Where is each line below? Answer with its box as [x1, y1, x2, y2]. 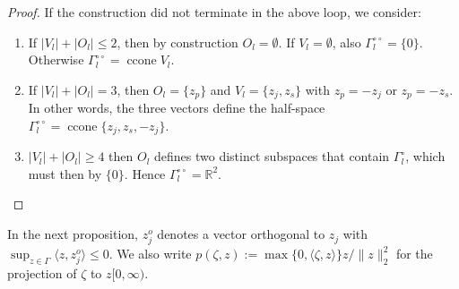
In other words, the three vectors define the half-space [28, 98, 325, 117]
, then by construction [117, 32, 238, 51]
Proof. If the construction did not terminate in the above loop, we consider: [7, 3, 421, 21]
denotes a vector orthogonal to [157, 225, 325, 243]
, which [405, 147, 446, 166]
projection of [7, 264, 77, 283]
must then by [28, 164, 102, 183]
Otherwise [28, 50, 84, 69]
